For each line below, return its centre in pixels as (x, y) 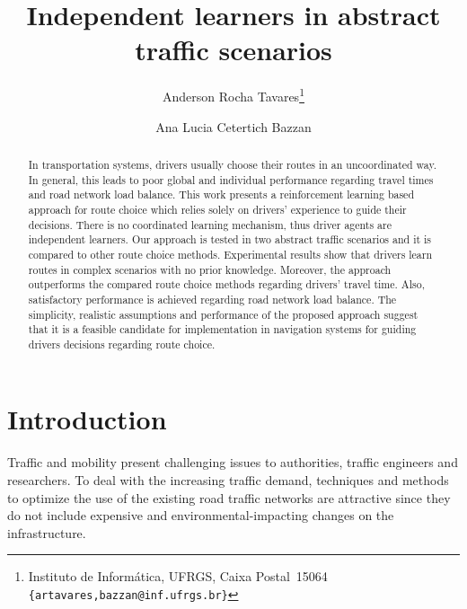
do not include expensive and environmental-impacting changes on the (201, 515)
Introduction (87, 419)
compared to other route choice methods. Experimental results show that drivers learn (230, 254)
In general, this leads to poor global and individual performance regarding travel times (231, 179)
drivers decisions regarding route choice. (122, 344)
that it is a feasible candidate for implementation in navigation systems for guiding (222, 329)
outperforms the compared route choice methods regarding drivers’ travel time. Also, (226, 284)
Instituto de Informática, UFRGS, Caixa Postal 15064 (178, 576)
